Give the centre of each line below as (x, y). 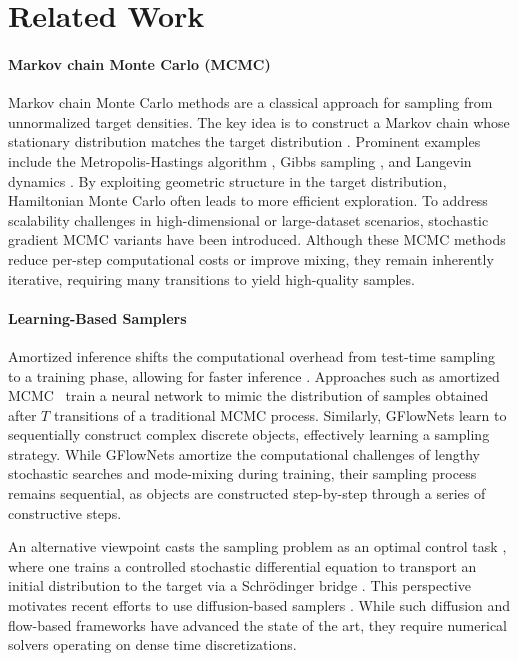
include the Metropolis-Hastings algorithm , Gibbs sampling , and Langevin (240, 160)
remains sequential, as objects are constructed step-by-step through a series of (247, 493)
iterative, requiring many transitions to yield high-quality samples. (211, 278)
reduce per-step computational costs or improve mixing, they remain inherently (251, 258)
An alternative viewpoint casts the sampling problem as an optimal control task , (257, 546)
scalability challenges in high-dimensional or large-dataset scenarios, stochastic (248, 219)
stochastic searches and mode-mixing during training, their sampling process (242, 473)
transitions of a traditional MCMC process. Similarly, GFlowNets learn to (280, 414)
